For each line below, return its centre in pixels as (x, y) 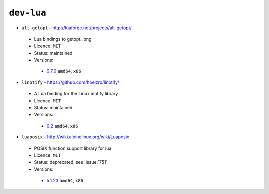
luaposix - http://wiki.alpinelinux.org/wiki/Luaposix (75, 137)
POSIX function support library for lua (73, 148)
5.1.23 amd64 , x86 (65, 181)
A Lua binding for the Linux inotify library (76, 94)
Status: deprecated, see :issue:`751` (71, 162)
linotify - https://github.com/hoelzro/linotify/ (70, 82)
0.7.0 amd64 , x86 (64, 71)
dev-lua (28, 13)
